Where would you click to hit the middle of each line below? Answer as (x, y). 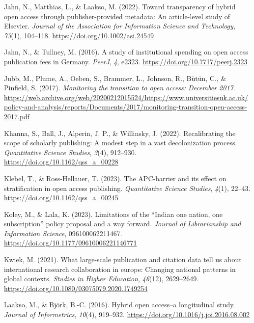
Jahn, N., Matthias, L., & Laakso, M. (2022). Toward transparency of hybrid (120, 6)
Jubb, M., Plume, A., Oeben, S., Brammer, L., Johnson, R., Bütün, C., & (115, 78)
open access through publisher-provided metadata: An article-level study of (117, 16)
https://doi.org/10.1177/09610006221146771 (71, 243)
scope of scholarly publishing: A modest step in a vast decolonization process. (121, 143)
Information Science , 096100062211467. (63, 233)
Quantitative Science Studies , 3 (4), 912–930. (70, 152)
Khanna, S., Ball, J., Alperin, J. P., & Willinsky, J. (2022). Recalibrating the (120, 133)
